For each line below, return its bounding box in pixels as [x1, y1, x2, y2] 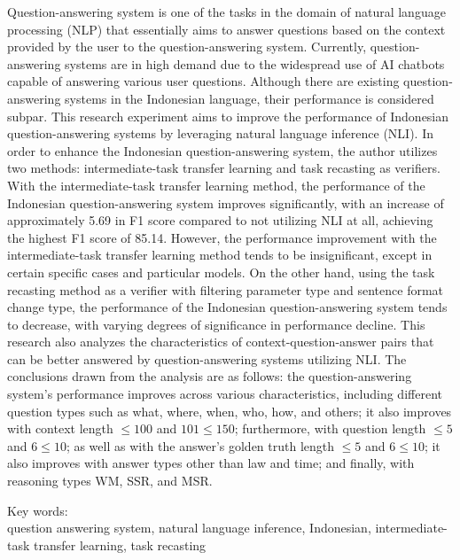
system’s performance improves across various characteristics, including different [7, 385, 442, 403]
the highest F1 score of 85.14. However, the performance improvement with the [7, 228, 437, 246]
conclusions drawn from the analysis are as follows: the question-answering [7, 367, 412, 385]
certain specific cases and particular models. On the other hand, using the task [7, 262, 435, 281]
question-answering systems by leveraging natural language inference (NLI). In [7, 124, 434, 143]
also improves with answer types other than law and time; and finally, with [7, 454, 415, 472]
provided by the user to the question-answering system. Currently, [7, 37, 367, 56]
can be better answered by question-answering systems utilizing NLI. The [7, 349, 407, 368]
